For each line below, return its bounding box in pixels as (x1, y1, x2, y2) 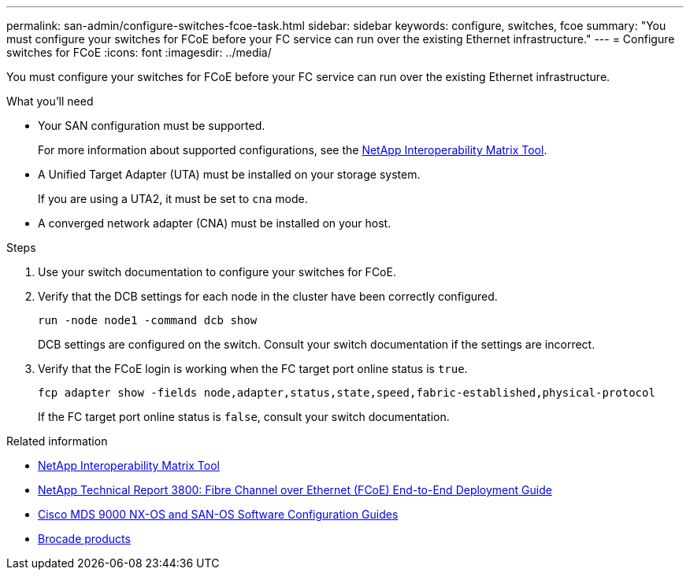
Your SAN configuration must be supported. (38, 119, 265, 132)
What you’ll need (6, 94, 94, 108)
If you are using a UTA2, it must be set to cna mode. (38, 192, 308, 205)
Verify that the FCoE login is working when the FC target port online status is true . (38, 362, 468, 375)
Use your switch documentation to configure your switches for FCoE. (38, 265, 396, 279)
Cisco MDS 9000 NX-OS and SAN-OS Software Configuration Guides (38, 508, 399, 521)
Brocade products (38, 532, 131, 545)
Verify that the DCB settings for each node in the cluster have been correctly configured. (38, 290, 498, 303)
